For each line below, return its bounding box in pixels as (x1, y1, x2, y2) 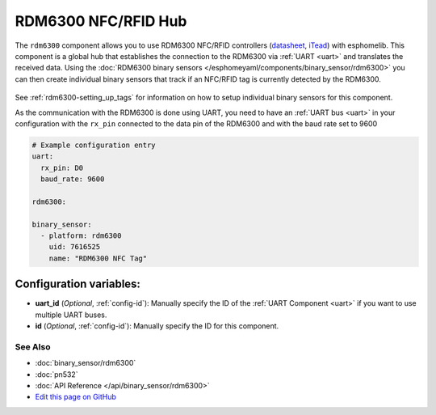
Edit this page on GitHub (35, 392, 117, 402)
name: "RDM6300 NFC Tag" (48, 253, 148, 263)
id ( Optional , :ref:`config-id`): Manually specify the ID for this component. (35, 321, 279, 331)
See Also (15, 341, 51, 352)
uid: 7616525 (48, 243, 101, 252)
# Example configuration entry (31, 140, 157, 150)
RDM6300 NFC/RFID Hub (15, 12, 187, 30)
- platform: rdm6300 (40, 231, 122, 240)
